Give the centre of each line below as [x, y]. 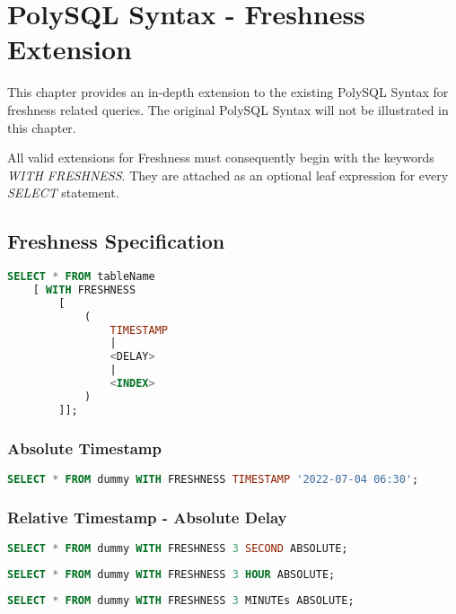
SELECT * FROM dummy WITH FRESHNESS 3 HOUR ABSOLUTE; [171, 574]
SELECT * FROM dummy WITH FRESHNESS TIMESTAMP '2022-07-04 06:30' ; [213, 479]
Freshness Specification [116, 241]
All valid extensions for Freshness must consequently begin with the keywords [221, 158]
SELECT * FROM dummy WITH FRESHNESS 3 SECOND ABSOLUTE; [178, 549]
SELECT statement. [63, 193]
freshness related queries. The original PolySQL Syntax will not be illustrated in [228, 109]
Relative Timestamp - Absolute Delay [147, 517]
